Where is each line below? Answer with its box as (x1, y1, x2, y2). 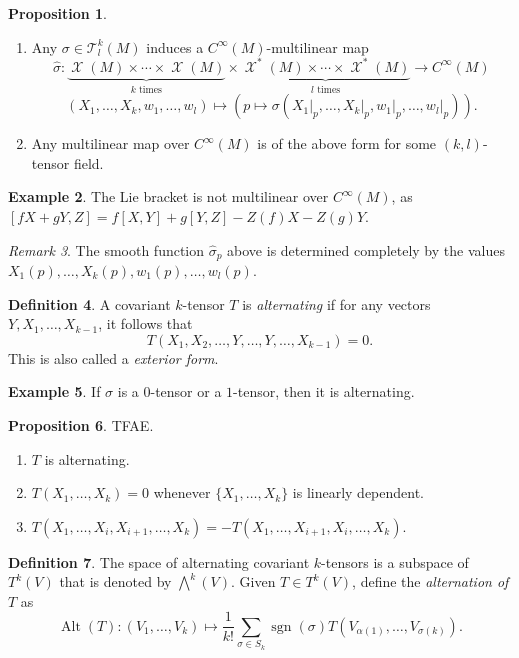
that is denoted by (59, 571, 172, 592)
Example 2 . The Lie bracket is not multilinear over (8, 186, 329, 207)
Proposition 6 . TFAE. (8, 414, 154, 435)
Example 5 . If (8, 381, 101, 402)
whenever (153, 482, 211, 503)
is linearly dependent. (292, 482, 425, 503)
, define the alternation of (352, 571, 509, 592)
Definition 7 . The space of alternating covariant (8, 551, 310, 572)
